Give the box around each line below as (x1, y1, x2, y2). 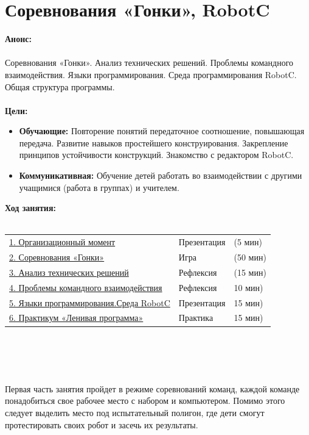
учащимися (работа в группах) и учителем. (19, 181, 179, 193)
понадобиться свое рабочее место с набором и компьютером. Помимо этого (5, 394, 285, 407)
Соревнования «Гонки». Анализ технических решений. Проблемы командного (5, 56, 294, 69)
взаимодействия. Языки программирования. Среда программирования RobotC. (5, 68, 297, 81)
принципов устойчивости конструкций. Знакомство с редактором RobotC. (19, 148, 294, 161)
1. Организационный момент (9, 235, 116, 248)
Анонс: (5, 32, 32, 45)
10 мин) (234, 281, 263, 293)
